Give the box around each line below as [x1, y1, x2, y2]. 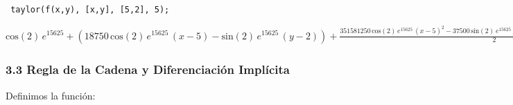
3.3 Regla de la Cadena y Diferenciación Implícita [6, 61, 290, 78]
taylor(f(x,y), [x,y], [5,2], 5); [10, 5, 170, 15]
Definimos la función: [6, 88, 96, 102]
